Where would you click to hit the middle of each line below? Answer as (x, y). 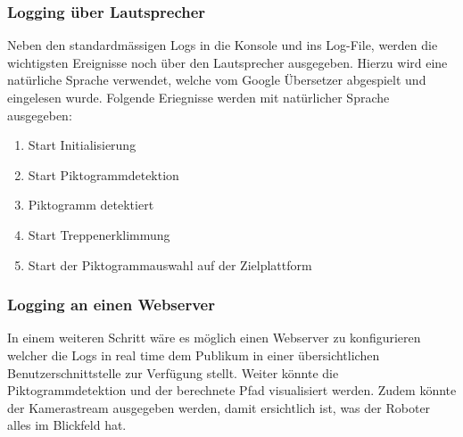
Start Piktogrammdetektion (103, 174)
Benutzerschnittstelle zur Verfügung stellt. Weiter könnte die (173, 372)
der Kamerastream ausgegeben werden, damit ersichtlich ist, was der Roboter (219, 407)
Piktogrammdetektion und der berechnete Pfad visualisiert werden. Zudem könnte (232, 390)
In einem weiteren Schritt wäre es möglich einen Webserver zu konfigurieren (214, 338)
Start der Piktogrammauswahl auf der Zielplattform (170, 264)
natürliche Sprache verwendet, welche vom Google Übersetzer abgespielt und (217, 80)
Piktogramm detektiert (91, 205)
